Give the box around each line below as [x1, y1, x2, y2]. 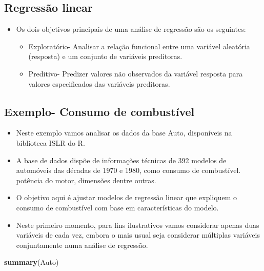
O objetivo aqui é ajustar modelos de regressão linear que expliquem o [16, 192, 237, 203]
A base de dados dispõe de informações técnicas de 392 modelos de [16, 154, 227, 165]
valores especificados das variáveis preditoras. [28, 78, 170, 89]
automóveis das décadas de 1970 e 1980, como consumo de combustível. [16, 165, 241, 176]
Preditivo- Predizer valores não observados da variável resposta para [28, 68, 243, 79]
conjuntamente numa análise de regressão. [16, 239, 148, 250]
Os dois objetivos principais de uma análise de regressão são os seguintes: [16, 24, 246, 34]
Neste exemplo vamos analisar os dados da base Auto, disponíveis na [16, 127, 232, 138]
